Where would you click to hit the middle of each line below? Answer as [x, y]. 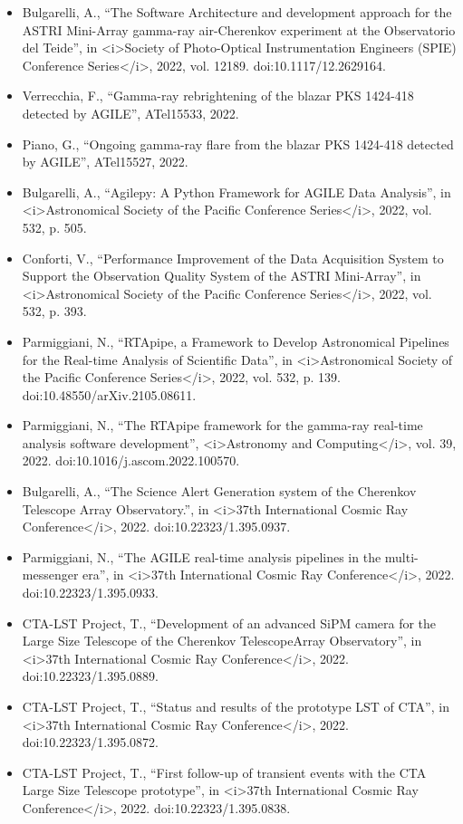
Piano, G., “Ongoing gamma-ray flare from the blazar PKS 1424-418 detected [238, 144]
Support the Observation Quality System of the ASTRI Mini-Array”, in [222, 276]
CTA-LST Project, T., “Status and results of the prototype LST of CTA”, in [236, 706]
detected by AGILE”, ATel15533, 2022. [130, 113]
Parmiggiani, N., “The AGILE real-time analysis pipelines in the [202, 556]
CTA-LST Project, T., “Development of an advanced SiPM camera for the [229, 623]
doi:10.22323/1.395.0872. [90, 742]
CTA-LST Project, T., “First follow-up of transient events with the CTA [224, 772]
